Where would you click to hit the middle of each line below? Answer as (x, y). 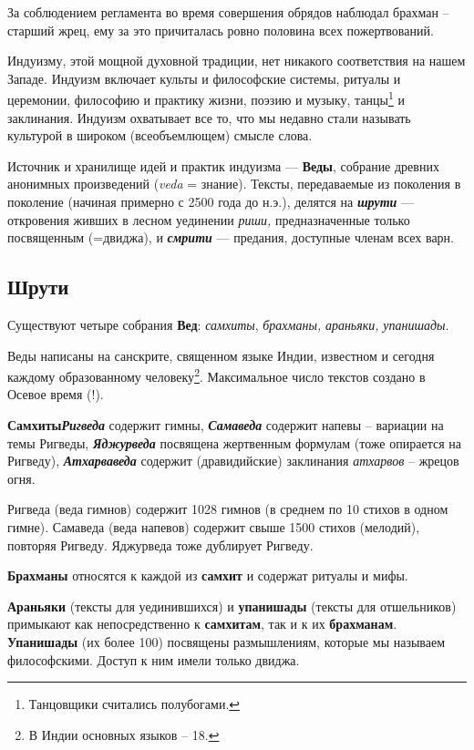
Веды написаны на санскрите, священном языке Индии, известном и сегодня (221, 355)
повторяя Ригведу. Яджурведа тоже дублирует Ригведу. (160, 545)
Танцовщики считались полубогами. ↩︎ (134, 704)
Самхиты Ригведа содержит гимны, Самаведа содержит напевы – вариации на (226, 425)
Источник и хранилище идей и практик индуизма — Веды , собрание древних (223, 165)
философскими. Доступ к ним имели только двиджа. (154, 659)
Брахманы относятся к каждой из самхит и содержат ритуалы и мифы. (208, 575)
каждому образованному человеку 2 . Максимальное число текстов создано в (216, 375)
